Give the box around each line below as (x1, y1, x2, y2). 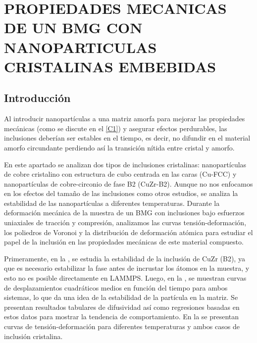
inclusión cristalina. (4, 331, 63, 341)
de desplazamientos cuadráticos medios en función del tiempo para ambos (4, 282, 228, 293)
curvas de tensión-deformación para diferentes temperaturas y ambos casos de (4, 321, 240, 332)
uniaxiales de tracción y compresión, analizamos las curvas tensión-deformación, (4, 217, 247, 228)
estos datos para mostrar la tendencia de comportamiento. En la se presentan (4, 311, 239, 322)
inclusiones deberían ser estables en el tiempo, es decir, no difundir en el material (4, 133, 251, 143)
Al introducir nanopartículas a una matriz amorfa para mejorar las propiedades (4, 113, 245, 124)
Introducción (4, 90, 71, 105)
